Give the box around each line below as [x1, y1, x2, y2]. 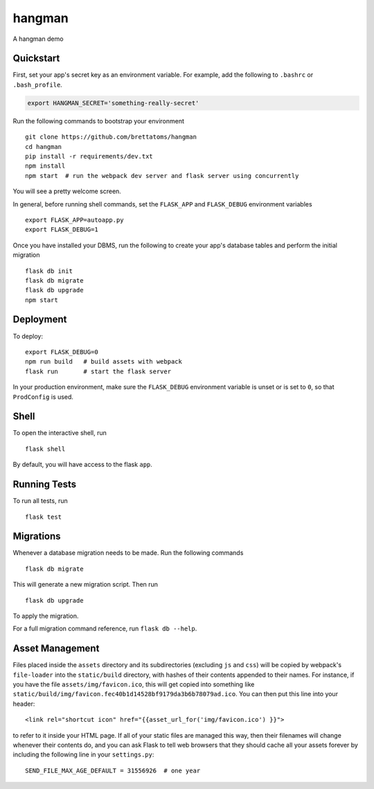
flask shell [25, 445, 66, 453]
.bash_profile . [12, 80, 62, 89]
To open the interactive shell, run [12, 429, 107, 437]
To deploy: [12, 332, 43, 340]
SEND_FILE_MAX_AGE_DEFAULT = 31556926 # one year [25, 766, 201, 774]
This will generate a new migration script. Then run [12, 580, 159, 589]
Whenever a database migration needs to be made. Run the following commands [12, 549, 244, 557]
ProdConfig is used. [12, 392, 74, 401]
